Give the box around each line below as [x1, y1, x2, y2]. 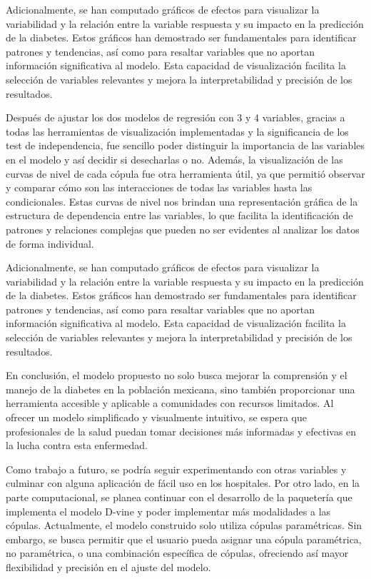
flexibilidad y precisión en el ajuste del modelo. [6, 559, 211, 574]
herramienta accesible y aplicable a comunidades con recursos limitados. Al [6, 396, 334, 411]
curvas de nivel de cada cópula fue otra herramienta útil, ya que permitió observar [6, 166, 365, 181]
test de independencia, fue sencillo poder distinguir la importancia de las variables [6, 138, 365, 153]
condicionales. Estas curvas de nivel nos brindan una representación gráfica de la [6, 193, 358, 208]
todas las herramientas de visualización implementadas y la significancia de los [6, 124, 349, 139]
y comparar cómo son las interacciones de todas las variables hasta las [6, 180, 312, 195]
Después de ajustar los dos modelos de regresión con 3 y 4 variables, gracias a [6, 110, 345, 125]
